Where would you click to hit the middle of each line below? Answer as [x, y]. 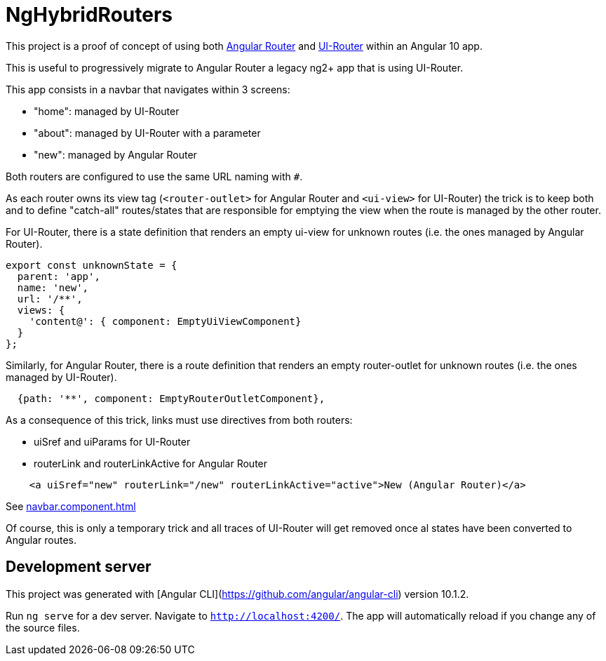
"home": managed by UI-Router [107, 111]
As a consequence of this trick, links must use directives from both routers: [179, 420]
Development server [79, 567]
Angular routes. [41, 540]
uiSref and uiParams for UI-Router [112, 441]
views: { [41, 310]
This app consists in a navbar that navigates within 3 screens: [148, 89]
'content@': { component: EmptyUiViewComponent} [165, 321]
